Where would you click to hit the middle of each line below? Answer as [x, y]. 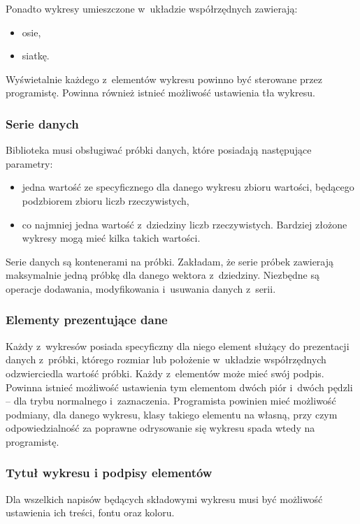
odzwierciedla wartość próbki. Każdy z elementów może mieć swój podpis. [165, 373]
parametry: [29, 163]
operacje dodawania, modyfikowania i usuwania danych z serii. [141, 288]
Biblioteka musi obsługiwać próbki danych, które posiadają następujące [159, 150]
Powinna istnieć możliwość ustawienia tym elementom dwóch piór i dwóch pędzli [179, 387]
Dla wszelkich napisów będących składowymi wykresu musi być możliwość [164, 498]
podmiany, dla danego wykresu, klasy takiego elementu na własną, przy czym [172, 414]
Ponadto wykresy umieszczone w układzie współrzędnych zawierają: [152, 8]
